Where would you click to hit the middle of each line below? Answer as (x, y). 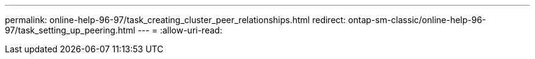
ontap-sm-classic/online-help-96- (417, 20)
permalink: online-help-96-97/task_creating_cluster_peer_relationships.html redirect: (176, 20)
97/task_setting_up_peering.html (70, 30)
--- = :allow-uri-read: (180, 30)
